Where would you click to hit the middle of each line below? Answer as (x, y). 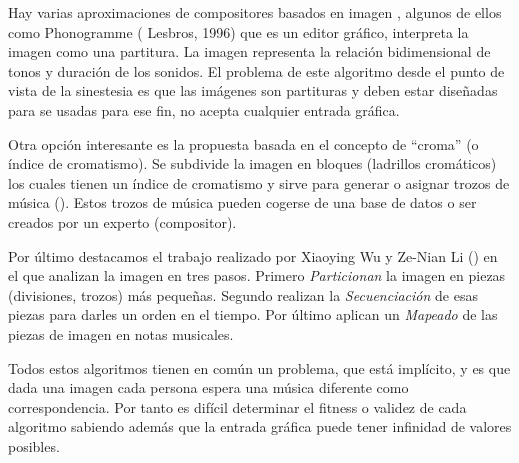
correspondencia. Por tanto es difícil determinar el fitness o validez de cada (237, 406)
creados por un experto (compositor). (122, 221)
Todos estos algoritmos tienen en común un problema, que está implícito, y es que (259, 367)
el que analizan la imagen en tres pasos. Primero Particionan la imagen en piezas (257, 275)
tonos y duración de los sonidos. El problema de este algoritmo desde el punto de (256, 70)
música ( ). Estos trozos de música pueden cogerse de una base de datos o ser (242, 202)
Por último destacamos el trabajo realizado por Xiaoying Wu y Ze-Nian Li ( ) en (253, 255)
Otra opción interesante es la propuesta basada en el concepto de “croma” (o (243, 143)
